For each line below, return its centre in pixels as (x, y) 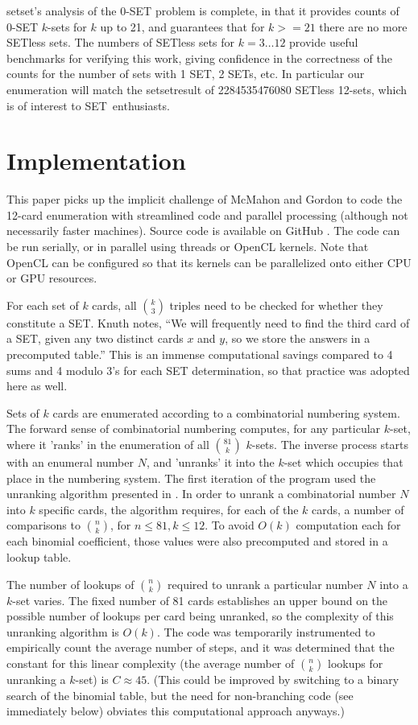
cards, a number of (358, 509)
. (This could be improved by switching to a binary (273, 679)
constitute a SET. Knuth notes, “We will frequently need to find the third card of (208, 322)
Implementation (96, 161)
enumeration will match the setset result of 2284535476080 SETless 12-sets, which (207, 89)
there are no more (363, 26)
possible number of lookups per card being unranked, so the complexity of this (200, 616)
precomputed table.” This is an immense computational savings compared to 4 (200, 354)
